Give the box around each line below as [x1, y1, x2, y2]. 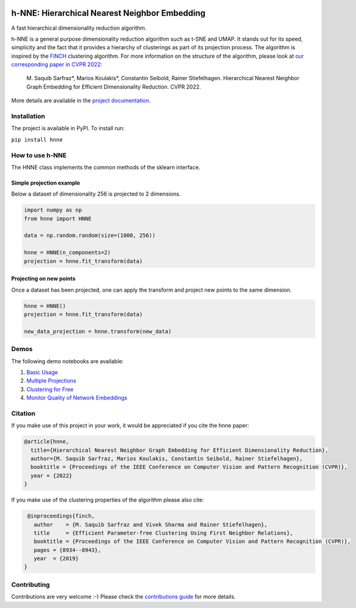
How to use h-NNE [11, 151, 67, 159]
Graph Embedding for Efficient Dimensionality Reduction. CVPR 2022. [26, 83, 202, 91]
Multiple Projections [26, 377, 77, 384]
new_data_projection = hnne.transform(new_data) [24, 328, 172, 335]
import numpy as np [24, 207, 82, 214]
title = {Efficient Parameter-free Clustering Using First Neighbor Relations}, [33, 529, 293, 536]
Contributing [11, 580, 50, 589]
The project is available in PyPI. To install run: [11, 125, 125, 132]
